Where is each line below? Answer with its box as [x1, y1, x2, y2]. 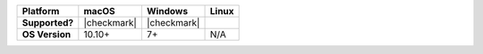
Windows [146, 5, 188, 17]
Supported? [21, 17, 74, 28]
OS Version [21, 28, 72, 40]
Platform [21, 5, 60, 17]
